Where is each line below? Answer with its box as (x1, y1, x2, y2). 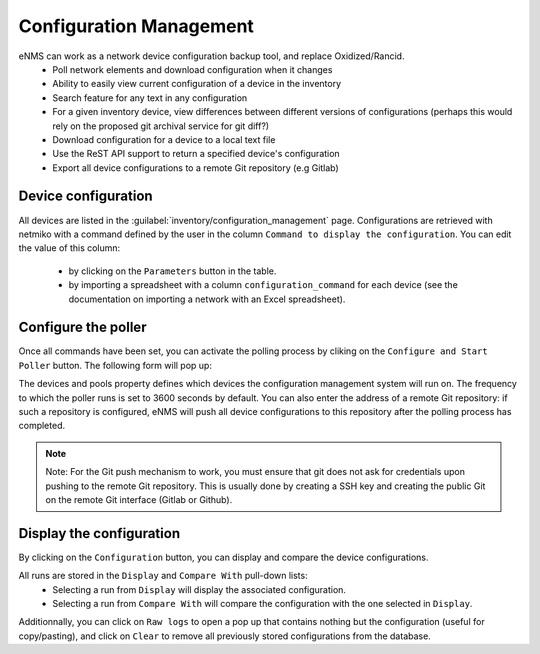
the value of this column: (18, 242, 121, 254)
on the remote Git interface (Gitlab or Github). (45, 493, 233, 505)
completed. (18, 420, 65, 432)
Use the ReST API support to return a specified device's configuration (52, 148, 340, 160)
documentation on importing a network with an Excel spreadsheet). (68, 293, 346, 305)
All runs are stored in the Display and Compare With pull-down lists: (18, 570, 309, 582)
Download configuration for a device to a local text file (52, 133, 276, 145)
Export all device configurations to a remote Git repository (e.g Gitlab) (52, 161, 339, 174)
